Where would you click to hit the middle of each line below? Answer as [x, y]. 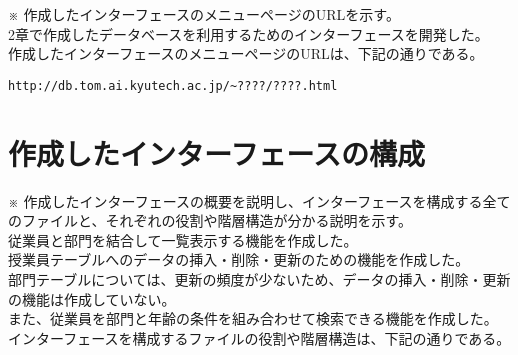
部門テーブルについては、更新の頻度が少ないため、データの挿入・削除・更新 [259, 278]
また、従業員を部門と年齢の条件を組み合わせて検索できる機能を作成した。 [253, 318]
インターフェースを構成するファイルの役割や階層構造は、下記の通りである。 [259, 337]
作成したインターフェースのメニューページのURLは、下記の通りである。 [246, 53]
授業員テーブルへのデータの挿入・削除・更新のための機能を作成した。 [239, 259]
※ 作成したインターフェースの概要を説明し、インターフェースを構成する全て [259, 200]
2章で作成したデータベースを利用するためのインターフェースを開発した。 [248, 33]
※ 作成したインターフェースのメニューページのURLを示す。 [204, 14]
